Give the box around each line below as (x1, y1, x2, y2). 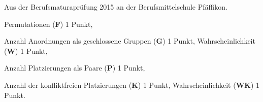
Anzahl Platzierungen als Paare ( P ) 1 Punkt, (4, 62, 145, 73)
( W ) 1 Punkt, (4, 45, 48, 56)
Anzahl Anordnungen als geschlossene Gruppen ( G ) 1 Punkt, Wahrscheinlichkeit (4, 36, 255, 46)
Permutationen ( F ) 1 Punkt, (4, 18, 93, 29)
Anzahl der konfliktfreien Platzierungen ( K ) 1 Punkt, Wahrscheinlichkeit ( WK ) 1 (4, 79, 260, 90)
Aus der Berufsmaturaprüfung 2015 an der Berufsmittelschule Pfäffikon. (4, 2, 227, 12)
